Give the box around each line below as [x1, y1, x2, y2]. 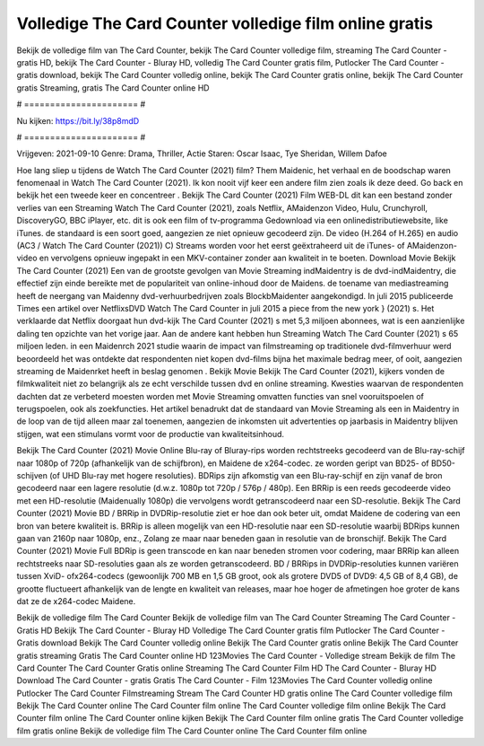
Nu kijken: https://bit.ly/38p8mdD [16, 115, 140, 126]
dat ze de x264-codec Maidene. [16, 595, 136, 606]
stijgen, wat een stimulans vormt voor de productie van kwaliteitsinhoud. [16, 428, 285, 439]
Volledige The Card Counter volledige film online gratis [16, 13, 434, 33]
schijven [16, 470, 48, 481]
